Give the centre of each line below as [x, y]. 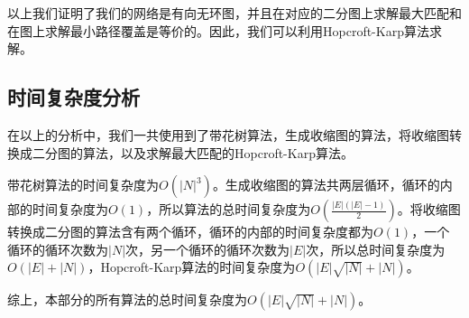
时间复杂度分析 [74, 97]
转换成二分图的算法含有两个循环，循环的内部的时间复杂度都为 [190, 232]
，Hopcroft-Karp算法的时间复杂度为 [192, 267]
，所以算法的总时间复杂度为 [229, 209]
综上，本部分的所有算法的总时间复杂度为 [127, 299]
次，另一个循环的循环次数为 [208, 249]
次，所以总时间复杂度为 [376, 249]
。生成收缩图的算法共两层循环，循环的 [326, 185]
